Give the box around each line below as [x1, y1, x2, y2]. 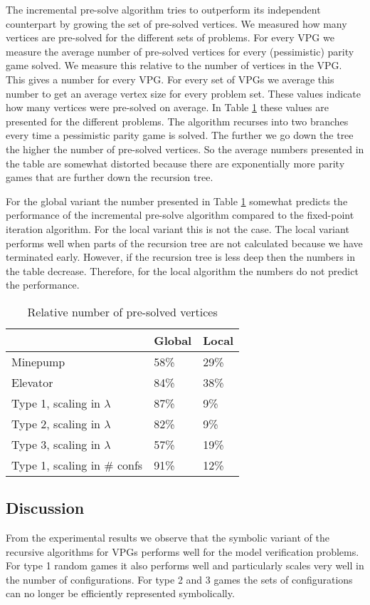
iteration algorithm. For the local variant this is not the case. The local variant [6, 221, 349, 236]
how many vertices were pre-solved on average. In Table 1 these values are [6, 100, 329, 115]
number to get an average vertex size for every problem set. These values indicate [6, 86, 361, 100]
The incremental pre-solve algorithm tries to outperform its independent [6, 2, 321, 16]
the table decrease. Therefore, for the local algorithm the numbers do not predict [6, 263, 359, 278]
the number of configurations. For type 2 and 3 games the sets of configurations [6, 572, 353, 586]
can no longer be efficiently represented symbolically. [6, 586, 235, 601]
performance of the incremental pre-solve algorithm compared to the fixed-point [6, 207, 354, 222]
